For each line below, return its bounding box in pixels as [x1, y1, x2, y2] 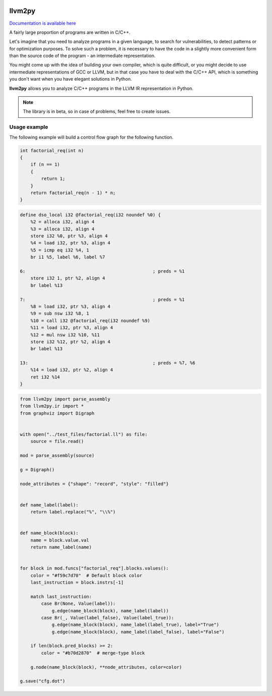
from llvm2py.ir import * [20, 403, 84, 409]
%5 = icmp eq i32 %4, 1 [30, 247, 89, 253]
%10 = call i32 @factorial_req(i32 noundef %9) [30, 318, 151, 324]
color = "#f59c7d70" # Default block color [30, 573, 143, 578]
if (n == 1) [30, 162, 60, 167]
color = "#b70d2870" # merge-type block [41, 650, 145, 656]
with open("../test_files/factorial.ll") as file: [20, 431, 148, 437]
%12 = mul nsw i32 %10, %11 [30, 332, 100, 338]
